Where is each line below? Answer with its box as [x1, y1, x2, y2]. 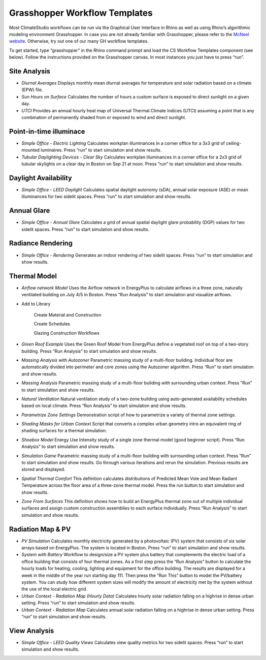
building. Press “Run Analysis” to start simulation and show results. [21, 348, 158, 354]
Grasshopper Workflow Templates [9, 7, 153, 18]
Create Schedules [33, 321, 70, 327]
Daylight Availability [9, 174, 72, 182]
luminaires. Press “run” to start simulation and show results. [40, 147, 162, 153]
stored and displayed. [21, 467, 66, 472]
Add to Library [21, 301, 51, 307]
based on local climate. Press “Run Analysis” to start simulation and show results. [21, 403, 187, 409]
